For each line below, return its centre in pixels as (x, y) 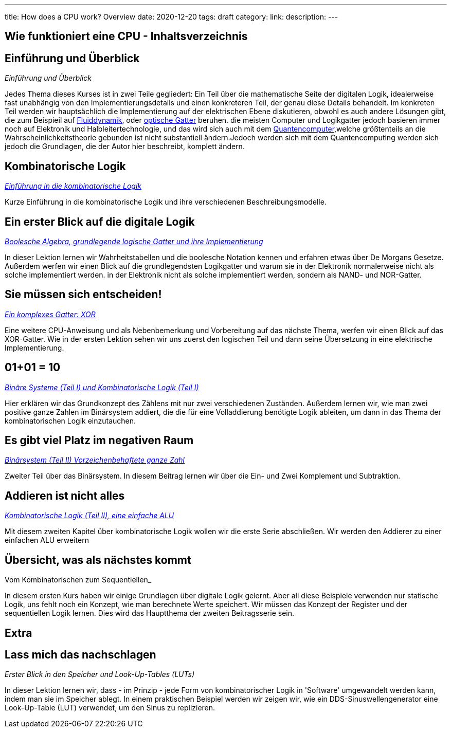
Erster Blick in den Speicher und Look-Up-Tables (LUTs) (100, 674)
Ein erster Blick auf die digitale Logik (100, 222)
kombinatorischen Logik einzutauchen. (70, 420)
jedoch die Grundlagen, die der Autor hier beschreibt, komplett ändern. (125, 147)
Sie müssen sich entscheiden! (83, 295)
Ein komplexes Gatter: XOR (50, 314)
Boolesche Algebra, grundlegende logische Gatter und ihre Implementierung (134, 241)
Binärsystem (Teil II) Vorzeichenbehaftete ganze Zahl (95, 460)
